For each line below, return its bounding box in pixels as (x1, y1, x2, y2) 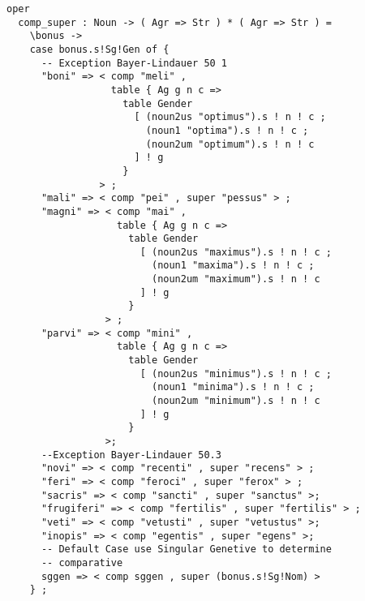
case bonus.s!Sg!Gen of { (29, 43, 170, 55)
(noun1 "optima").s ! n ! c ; (145, 124, 309, 136)
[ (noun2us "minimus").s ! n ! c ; (140, 367, 332, 380)
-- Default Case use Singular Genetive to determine (41, 543, 332, 556)
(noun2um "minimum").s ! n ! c (151, 395, 320, 407)
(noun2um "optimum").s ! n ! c (145, 138, 315, 150)
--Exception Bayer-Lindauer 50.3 (41, 449, 221, 461)
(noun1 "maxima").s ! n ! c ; (151, 260, 315, 272)
